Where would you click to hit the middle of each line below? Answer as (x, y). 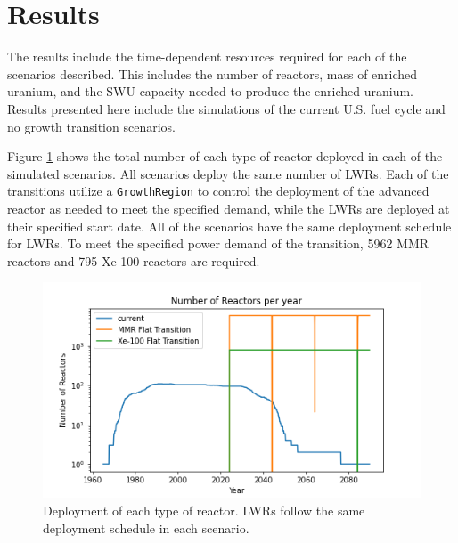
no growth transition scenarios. (91, 126)
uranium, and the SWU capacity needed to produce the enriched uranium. (211, 91)
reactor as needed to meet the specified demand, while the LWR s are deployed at (229, 208)
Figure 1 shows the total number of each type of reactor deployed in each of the (225, 156)
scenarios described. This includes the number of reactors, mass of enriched (213, 73)
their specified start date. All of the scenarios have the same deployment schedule (229, 226)
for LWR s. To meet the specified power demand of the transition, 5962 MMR (218, 243)
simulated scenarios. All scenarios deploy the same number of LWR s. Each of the (228, 173)
